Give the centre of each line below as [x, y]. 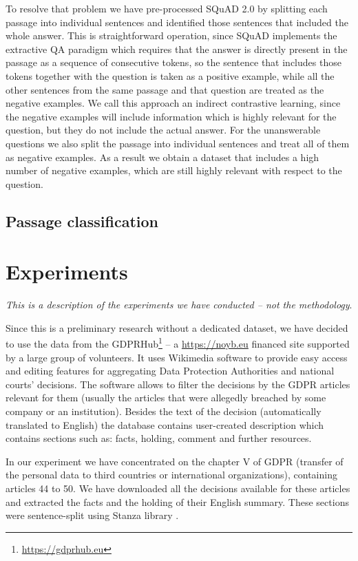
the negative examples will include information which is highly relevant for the [171, 116]
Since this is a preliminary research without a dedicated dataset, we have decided [177, 327]
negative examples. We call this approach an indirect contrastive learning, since [173, 103]
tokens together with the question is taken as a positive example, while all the [170, 75]
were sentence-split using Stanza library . [92, 515]
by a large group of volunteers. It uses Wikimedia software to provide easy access [177, 357]
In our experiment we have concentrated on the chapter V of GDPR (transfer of [175, 461]
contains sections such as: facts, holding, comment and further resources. [159, 438]
